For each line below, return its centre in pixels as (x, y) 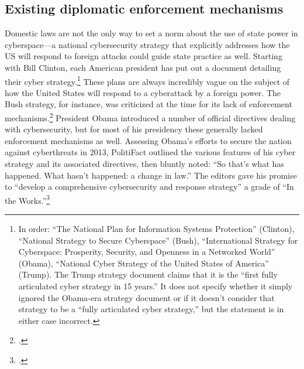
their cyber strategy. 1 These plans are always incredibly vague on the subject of (147, 80)
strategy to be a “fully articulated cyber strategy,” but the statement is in (151, 309)
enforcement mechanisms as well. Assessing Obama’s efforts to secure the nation (148, 140)
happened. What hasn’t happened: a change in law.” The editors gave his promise (151, 175)
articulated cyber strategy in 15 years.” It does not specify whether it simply (156, 286)
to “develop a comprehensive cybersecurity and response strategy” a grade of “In (149, 187)
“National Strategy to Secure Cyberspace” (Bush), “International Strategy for (158, 240)
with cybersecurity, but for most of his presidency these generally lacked (134, 129)
